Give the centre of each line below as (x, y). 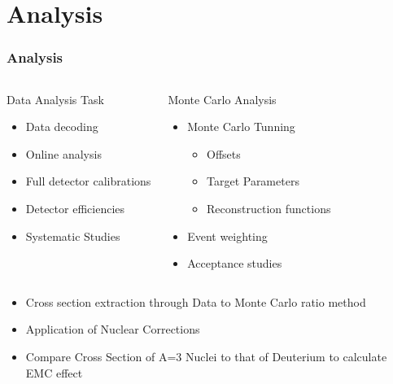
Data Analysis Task (55, 99)
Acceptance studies (235, 263)
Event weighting (227, 236)
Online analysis (63, 153)
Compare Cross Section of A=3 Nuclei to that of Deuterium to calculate (206, 356)
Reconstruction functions (269, 208)
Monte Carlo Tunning (241, 127)
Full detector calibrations (88, 181)
